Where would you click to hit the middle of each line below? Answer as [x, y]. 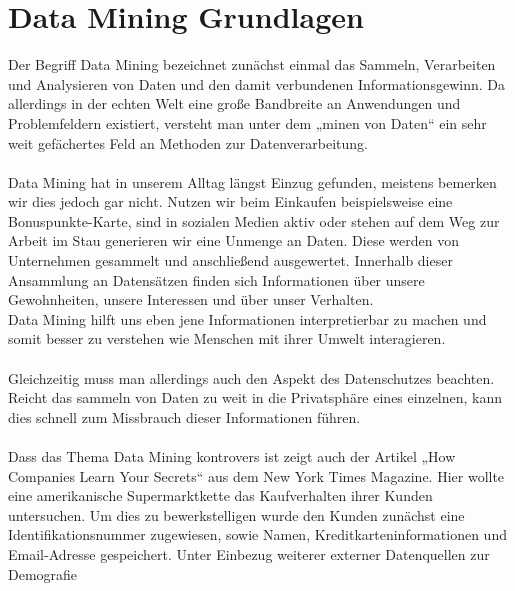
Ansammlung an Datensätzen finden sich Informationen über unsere [216, 279]
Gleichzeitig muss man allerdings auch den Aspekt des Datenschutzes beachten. [251, 377]
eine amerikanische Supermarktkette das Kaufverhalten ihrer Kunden [220, 495]
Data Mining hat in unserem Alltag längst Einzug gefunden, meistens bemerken [252, 181]
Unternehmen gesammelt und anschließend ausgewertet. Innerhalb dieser [230, 260]
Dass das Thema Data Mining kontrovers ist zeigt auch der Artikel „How [232, 456]
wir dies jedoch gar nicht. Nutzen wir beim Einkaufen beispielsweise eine [230, 201]
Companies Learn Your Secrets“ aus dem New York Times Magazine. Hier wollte [256, 475]
